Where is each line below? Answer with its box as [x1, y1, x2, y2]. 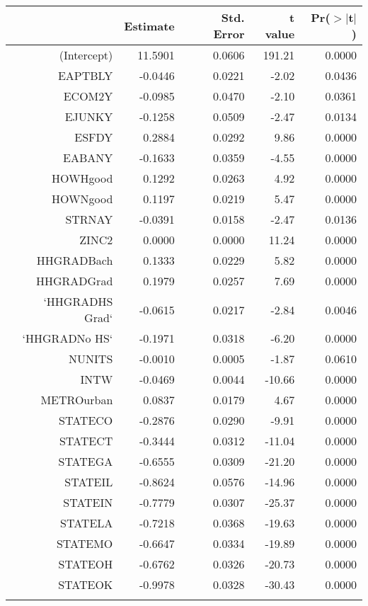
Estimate [124, 17, 175, 34]
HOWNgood [52, 190, 113, 207]
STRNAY [65, 211, 113, 227]
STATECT [59, 433, 113, 449]
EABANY [63, 149, 113, 166]
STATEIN [63, 494, 113, 510]
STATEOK [58, 576, 113, 593]
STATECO [59, 412, 113, 428]
